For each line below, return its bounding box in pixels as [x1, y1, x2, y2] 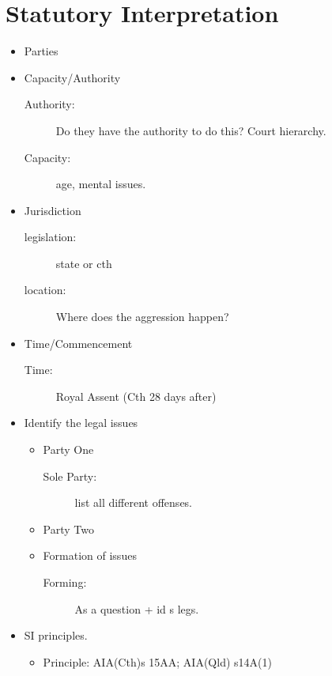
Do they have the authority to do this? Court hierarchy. [55, 122, 326, 138]
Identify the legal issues [24, 414, 138, 431]
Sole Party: [43, 467, 97, 484]
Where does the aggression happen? [55, 308, 229, 325]
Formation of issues [43, 547, 137, 564]
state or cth [55, 255, 112, 271]
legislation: [24, 228, 77, 245]
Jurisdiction [24, 202, 81, 218]
